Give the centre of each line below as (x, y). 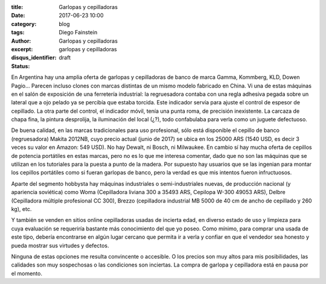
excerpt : (22, 49)
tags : (18, 33)
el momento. (27, 273)
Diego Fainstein (78, 33)
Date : (18, 16)
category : (24, 24)
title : (17, 7)
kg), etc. (21, 209)
